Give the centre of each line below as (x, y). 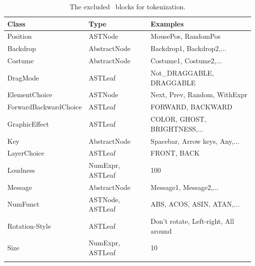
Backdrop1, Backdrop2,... (189, 48)
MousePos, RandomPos (186, 36)
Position (20, 36)
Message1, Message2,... (185, 187)
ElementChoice (30, 94)
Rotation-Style (29, 226)
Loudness (21, 170)
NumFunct (24, 204)
